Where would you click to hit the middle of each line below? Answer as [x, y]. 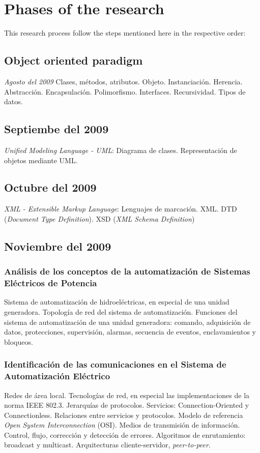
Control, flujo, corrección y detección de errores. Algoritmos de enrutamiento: [125, 434]
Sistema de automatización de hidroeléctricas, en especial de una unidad [117, 302]
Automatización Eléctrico [57, 376]
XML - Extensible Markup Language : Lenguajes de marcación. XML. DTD [121, 209]
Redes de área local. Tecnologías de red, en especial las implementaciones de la [127, 395]
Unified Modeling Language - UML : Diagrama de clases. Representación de [121, 150]
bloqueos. [19, 341]
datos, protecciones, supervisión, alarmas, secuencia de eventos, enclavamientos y [130, 332]
